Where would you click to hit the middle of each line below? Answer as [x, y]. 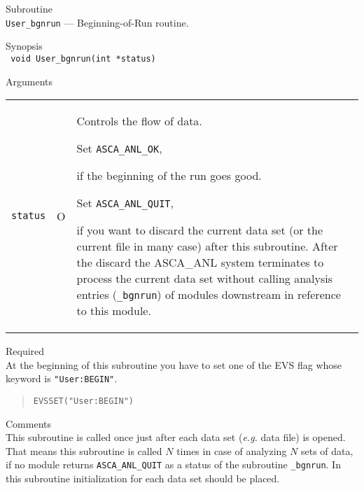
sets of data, [327, 450]
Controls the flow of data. [139, 121]
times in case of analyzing [232, 450]
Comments [29, 423]
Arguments [29, 81]
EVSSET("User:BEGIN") [83, 401]
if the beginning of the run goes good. [169, 176]
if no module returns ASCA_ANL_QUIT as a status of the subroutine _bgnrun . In [173, 464]
